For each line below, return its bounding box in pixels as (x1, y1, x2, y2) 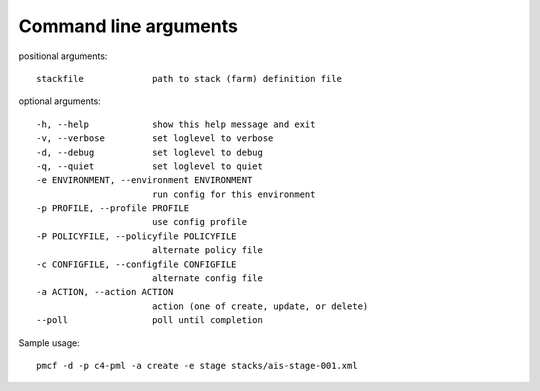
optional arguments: (18, 95, 102, 107)
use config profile (151, 216, 248, 228)
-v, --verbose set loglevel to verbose (36, 133, 274, 144)
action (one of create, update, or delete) (151, 300, 369, 312)
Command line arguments (18, 15, 239, 37)
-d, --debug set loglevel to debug (36, 146, 264, 158)
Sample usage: (18, 336, 80, 349)
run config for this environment (151, 188, 316, 200)
